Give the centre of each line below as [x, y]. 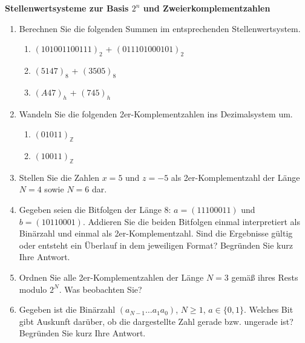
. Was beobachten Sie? [100, 289]
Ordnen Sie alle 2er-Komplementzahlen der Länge [111, 277]
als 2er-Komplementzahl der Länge [235, 177]
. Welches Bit [268, 309]
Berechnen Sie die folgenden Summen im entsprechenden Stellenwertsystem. [160, 28]
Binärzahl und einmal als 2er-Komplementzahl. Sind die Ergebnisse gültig [156, 233]
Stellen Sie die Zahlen [59, 177]
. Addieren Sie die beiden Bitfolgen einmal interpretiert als [191, 221]
